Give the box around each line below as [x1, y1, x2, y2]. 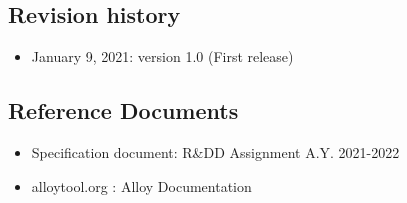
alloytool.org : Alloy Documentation [31, 175, 252, 196]
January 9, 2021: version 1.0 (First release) [31, 46, 294, 67]
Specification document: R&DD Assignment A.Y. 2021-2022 [31, 142, 400, 162]
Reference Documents [8, 95, 239, 126]
